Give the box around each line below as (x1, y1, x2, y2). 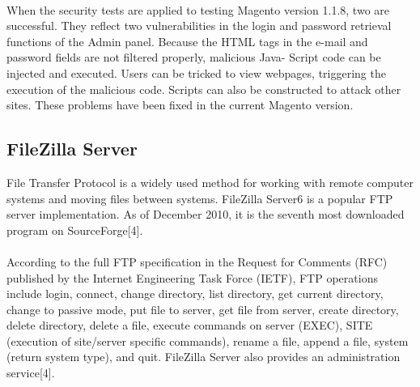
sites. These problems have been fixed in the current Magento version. (6, 96, 354, 113)
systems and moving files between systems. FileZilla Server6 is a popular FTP (6, 189, 393, 206)
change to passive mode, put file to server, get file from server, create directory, (6, 300, 399, 317)
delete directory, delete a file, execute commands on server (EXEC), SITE (6, 317, 373, 334)
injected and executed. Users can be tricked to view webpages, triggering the (6, 64, 386, 81)
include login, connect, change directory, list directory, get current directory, (6, 285, 384, 302)
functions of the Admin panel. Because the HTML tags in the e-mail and (6, 32, 368, 49)
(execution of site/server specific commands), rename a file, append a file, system (6, 332, 409, 349)
